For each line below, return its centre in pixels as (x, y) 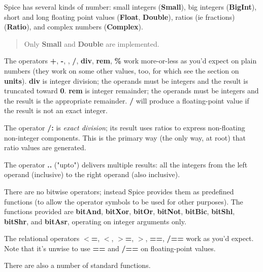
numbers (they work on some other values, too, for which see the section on (122, 70)
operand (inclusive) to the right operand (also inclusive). (92, 174)
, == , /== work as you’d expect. (200, 238)
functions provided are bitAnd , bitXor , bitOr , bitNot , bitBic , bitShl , (120, 211)
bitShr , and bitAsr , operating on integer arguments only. (95, 221)
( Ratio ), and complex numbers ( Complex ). (74, 27)
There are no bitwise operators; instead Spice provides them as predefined (119, 191)
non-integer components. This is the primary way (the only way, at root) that (125, 137)
